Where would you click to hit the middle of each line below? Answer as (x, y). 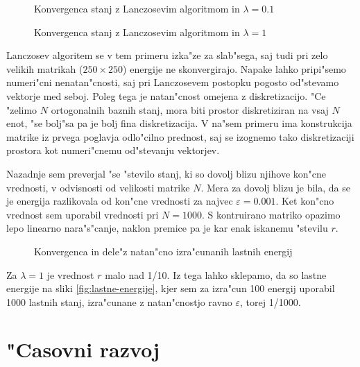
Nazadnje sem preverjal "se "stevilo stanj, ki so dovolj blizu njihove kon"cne (166, 173)
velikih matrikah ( (45, 68)
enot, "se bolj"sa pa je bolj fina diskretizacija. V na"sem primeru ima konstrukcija (179, 123)
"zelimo (22, 109)
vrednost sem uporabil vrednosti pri (83, 214)
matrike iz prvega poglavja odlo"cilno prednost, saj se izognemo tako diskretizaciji (180, 136)
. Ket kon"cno (305, 201)
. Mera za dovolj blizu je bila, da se (275, 187)
